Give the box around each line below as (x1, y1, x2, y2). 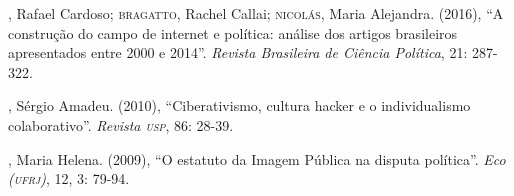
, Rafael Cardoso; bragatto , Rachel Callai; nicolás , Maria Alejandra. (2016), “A (8, 3, 504, 23)
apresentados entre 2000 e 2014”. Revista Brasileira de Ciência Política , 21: (8, 42, 468, 63)
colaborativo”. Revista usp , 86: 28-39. (8, 114, 234, 135)
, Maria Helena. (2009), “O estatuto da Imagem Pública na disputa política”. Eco (8, 148, 506, 169)
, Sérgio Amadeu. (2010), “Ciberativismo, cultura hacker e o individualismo (8, 95, 471, 116)
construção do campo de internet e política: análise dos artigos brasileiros (8, 22, 458, 43)
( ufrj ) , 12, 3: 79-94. (8, 168, 130, 189)
